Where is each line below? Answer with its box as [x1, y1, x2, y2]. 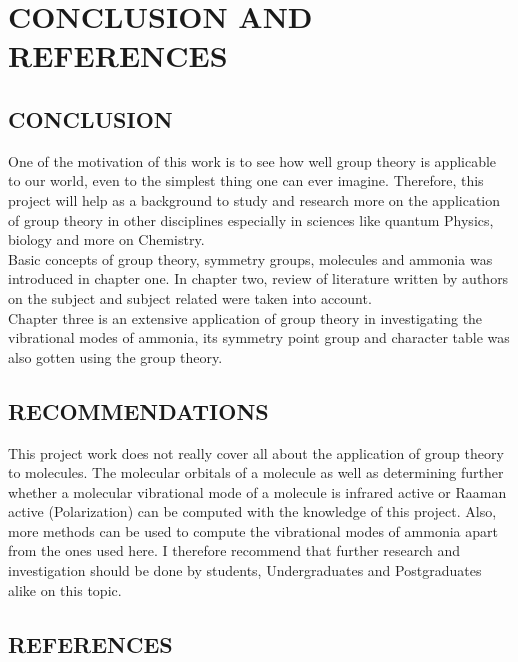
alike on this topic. [8, 579, 122, 600]
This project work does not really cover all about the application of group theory [8, 442, 504, 463]
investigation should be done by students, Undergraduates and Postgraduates [8, 560, 482, 581]
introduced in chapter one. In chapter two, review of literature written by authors [8, 268, 509, 289]
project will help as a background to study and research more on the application [8, 189, 500, 210]
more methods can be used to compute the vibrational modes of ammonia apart [8, 520, 498, 541]
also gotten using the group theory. [8, 346, 223, 367]
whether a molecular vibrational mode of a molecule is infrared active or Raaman [8, 481, 507, 502]
